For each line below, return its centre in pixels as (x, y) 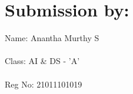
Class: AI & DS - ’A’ (42, 61)
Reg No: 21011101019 (44, 84)
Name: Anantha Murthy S (52, 38)
